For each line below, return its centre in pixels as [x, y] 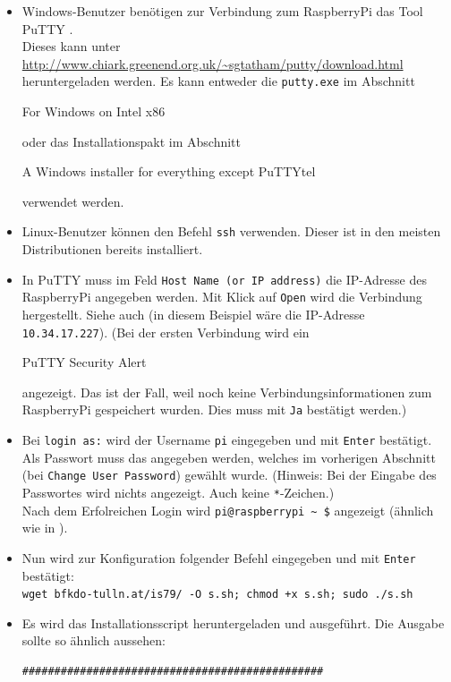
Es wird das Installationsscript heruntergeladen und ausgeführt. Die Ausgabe [233, 622]
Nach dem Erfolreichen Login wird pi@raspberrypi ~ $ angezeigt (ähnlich [228, 510]
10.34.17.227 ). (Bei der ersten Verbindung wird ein [166, 332]
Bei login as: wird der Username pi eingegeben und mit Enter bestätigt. [227, 440]
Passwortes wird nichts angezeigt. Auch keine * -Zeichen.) [178, 492]
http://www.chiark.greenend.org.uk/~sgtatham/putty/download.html [213, 63]
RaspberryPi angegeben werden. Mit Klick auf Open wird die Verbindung [222, 297]
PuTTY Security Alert [84, 362]
